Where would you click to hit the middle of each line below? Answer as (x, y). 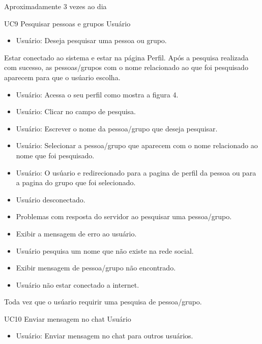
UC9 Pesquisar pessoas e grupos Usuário (67, 23)
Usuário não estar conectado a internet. (78, 284)
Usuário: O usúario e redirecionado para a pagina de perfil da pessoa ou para (136, 172)
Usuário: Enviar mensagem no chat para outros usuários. (105, 336)
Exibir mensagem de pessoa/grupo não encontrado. (96, 268)
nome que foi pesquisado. (55, 155)
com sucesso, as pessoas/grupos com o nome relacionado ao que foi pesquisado (126, 67)
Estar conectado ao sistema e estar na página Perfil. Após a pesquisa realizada (126, 57)
